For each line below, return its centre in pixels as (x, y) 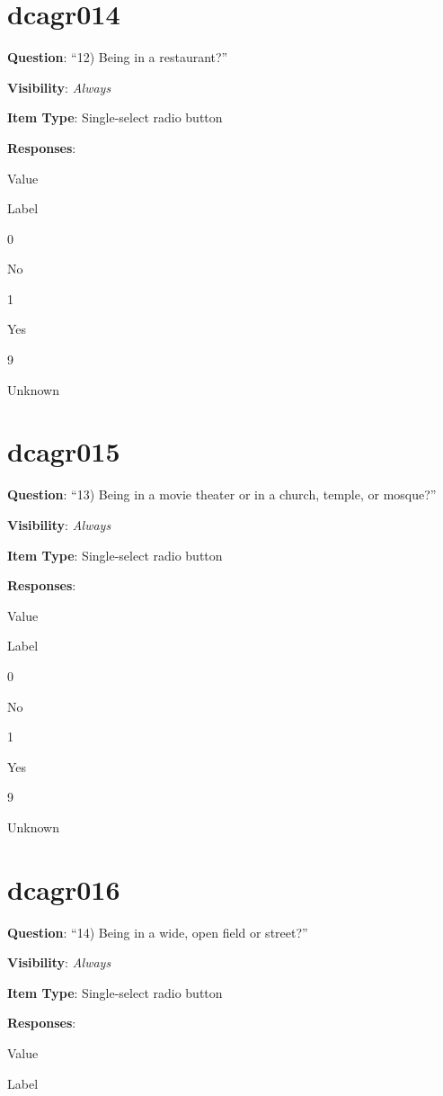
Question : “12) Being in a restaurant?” (118, 57)
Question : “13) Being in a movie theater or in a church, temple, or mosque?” (222, 494)
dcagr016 (64, 889)
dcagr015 (64, 451)
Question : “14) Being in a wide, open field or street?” (158, 932)
